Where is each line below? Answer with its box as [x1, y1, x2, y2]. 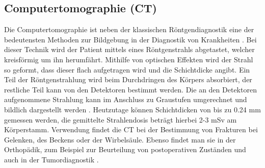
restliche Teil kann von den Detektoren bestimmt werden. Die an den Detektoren [4, 84, 257, 94]
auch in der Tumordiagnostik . [4, 154, 99, 164]
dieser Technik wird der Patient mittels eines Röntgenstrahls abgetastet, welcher [4, 44, 255, 55]
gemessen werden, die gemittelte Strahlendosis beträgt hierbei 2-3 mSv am [4, 114, 237, 125]
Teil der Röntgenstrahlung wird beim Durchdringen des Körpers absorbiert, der [4, 74, 252, 85]
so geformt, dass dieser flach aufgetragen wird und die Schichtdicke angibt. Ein [4, 64, 250, 75]
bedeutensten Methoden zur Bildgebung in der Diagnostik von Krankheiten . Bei [4, 34, 257, 44]
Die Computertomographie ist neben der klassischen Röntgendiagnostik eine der [4, 24, 254, 35]
